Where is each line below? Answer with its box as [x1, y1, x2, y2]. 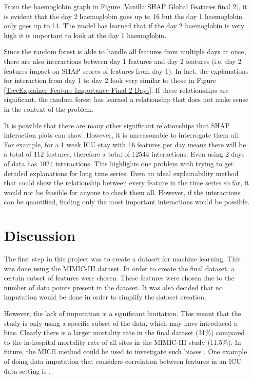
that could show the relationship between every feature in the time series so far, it [4, 178, 249, 188]
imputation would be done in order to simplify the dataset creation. [4, 292, 206, 302]
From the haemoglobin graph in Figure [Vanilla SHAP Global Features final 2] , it [4, 1, 247, 11]
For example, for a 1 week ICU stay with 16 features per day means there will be [4, 139, 246, 149]
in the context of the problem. [4, 103, 94, 114]
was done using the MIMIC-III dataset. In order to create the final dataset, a [4, 263, 234, 273]
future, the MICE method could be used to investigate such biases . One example [4, 346, 247, 357]
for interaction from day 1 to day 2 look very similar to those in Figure [4, 75, 216, 85]
